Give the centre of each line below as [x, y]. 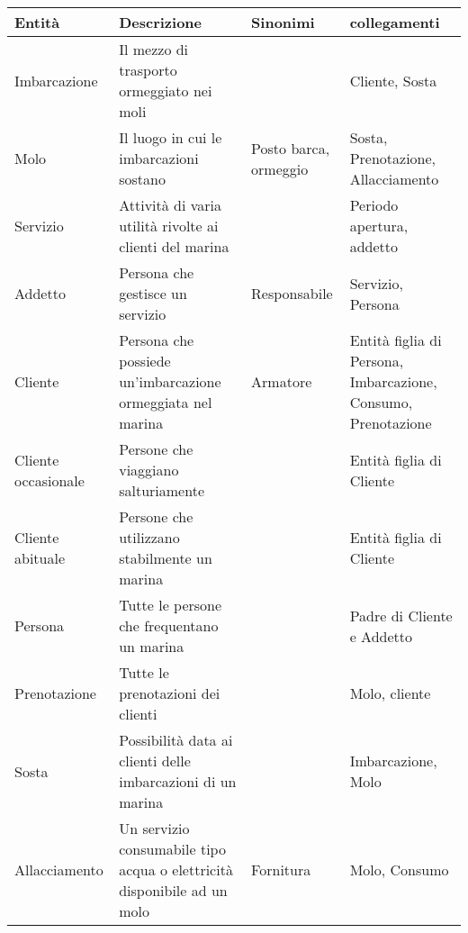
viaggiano [149, 470]
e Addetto [381, 636]
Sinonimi [283, 22]
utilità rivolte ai [169, 226]
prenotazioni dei [170, 693]
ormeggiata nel [166, 402]
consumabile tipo [172, 849]
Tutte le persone [171, 605]
